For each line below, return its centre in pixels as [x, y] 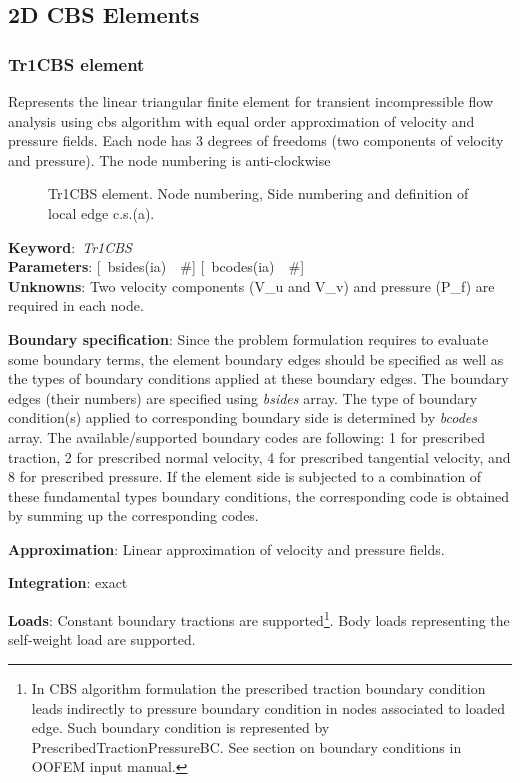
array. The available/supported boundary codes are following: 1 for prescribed [246, 436]
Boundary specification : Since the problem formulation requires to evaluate [248, 338]
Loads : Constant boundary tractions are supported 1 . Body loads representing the [259, 618]
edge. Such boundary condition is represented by [180, 727]
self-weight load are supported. [102, 639]
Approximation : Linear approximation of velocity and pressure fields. [226, 548]
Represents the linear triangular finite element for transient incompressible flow [251, 101]
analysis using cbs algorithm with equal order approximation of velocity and [241, 120]
